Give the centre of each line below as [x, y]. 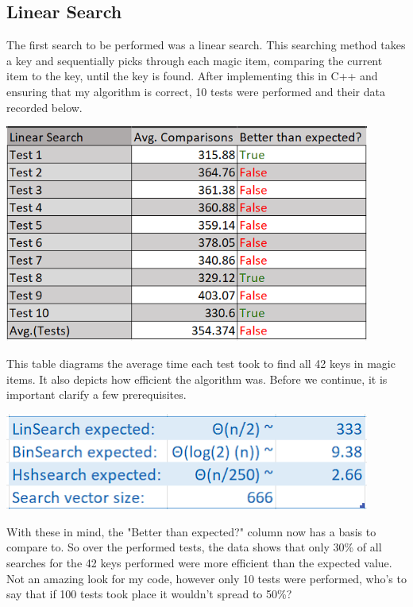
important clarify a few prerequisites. [96, 394]
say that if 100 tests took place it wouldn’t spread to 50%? [149, 594]
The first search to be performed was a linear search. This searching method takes [206, 45]
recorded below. [44, 107]
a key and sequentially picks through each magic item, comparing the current [195, 60]
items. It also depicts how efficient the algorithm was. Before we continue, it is [197, 379]
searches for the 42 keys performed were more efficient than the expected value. [199, 562]
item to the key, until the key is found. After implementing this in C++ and [192, 76]
